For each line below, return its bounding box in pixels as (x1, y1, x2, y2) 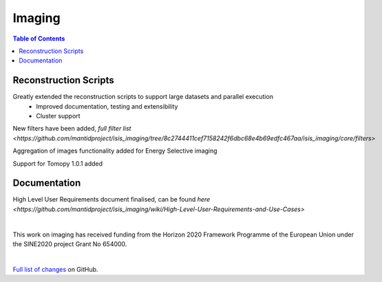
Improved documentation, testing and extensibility (36, 102, 178, 110)
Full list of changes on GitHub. (12, 265, 98, 273)
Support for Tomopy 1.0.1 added (12, 159, 103, 168)
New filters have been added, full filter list (12, 124, 131, 133)
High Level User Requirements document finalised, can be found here (12, 195, 211, 204)
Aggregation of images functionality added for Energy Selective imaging (12, 147, 217, 155)
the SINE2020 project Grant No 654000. (12, 240, 127, 248)
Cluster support (36, 112, 81, 120)
